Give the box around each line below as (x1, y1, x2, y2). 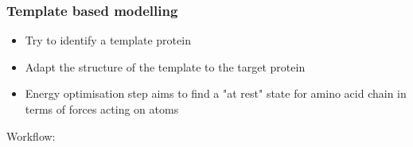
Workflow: (6, 127, 56, 144)
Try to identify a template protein (25, 32, 191, 48)
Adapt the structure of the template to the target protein (25, 58, 306, 75)
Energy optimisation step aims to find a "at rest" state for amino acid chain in (25, 85, 407, 102)
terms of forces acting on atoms (25, 101, 179, 117)
